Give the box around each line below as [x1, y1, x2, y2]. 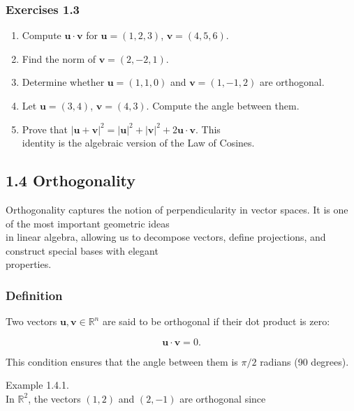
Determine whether [22, 75, 105, 89]
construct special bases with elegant [6, 243, 158, 257]
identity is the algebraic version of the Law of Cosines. [22, 135, 255, 150]
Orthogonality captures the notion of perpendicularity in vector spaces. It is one [6, 202, 348, 216]
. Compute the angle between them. [146, 98, 300, 112]
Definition [6, 286, 63, 304]
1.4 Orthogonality [6, 170, 136, 191]
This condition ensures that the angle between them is [6, 354, 238, 368]
